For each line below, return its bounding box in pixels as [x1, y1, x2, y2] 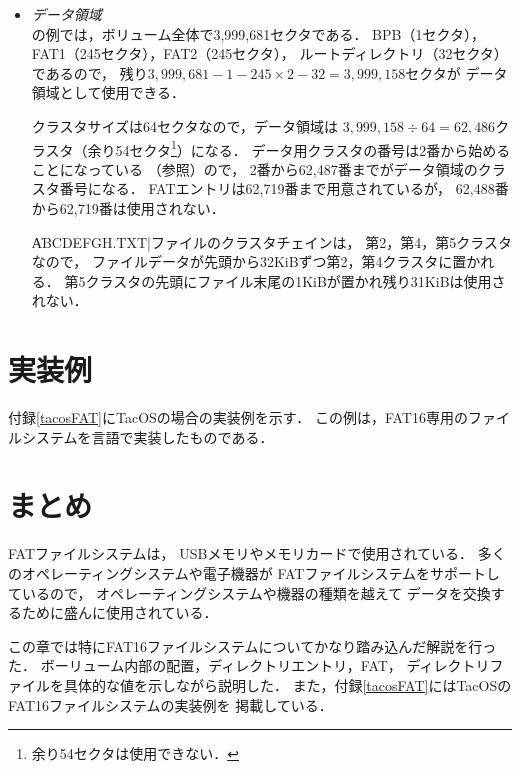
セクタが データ [405, 62, 508, 83]
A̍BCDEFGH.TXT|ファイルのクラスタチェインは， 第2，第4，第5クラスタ [31, 231, 512, 252]
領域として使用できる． [31, 82, 186, 103]
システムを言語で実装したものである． [21, 426, 274, 447]
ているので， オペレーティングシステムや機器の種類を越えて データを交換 [8, 582, 491, 603]
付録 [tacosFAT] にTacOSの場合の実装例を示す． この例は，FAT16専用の [8, 407, 468, 428]
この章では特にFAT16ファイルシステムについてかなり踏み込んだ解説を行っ [8, 635, 497, 656]
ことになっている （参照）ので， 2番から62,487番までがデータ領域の [31, 158, 478, 179]
